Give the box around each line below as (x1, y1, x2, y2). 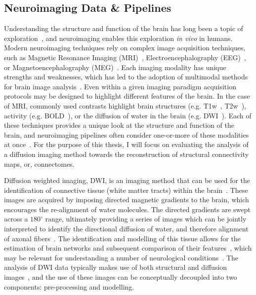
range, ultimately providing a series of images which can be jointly (45, 214, 247, 224)
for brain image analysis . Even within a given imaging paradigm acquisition (4, 81, 236, 91)
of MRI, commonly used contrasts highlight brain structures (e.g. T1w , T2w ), (4, 100, 246, 111)
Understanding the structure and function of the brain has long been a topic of (4, 23, 243, 34)
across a (4, 214, 28, 224)
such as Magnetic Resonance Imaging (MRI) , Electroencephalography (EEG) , (4, 52, 246, 62)
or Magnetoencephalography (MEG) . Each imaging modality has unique (4, 62, 226, 72)
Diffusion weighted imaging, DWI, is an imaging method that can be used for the (4, 175, 251, 185)
